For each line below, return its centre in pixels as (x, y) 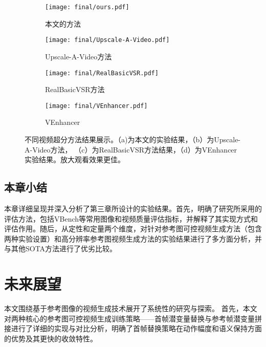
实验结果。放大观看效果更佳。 (75, 159)
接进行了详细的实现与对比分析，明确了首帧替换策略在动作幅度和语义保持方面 (133, 328)
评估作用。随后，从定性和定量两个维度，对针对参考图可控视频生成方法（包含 (133, 229)
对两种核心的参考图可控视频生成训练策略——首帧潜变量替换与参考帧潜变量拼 (133, 318)
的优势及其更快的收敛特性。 (51, 338)
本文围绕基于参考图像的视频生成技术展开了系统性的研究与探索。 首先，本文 (131, 308)
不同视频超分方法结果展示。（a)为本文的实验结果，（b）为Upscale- (133, 139)
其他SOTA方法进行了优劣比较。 (64, 248)
